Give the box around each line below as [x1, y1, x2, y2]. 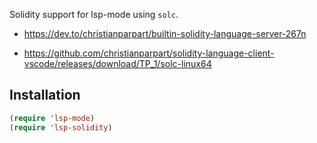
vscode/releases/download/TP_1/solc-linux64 [23, 58, 212, 69]
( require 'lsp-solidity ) [9, 122, 113, 133]
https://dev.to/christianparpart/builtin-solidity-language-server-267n [23, 28, 307, 39]
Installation [9, 87, 81, 104]
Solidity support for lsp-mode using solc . [9, 9, 179, 20]
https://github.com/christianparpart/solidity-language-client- [23, 47, 275, 59]
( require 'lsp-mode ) [9, 113, 96, 123]
